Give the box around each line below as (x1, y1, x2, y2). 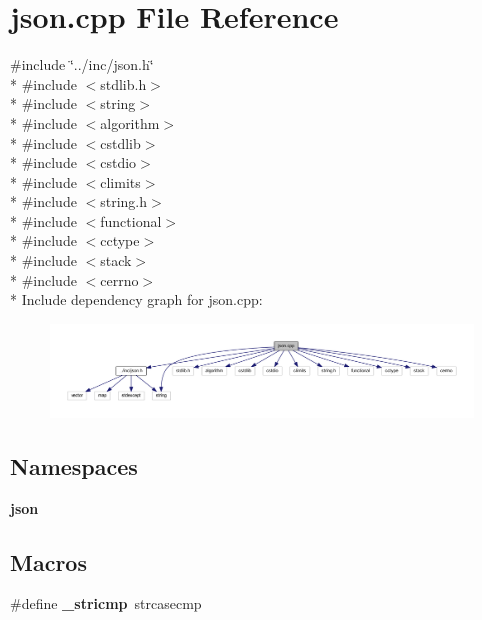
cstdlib (100, 132, 141, 153)
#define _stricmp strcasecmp (10, 593, 202, 614)
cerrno (100, 269, 139, 290)
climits (100, 171, 141, 192)
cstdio (100, 152, 137, 173)
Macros (10, 546, 87, 577)
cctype (100, 230, 140, 251)
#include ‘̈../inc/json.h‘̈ (10, 54, 154, 75)
